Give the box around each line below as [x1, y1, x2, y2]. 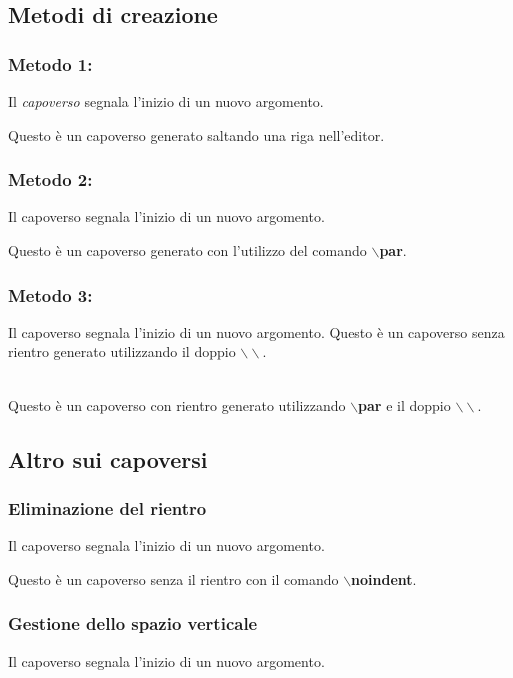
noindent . [351, 568, 417, 589]
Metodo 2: [8, 167, 93, 192]
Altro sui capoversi [8, 443, 208, 474]
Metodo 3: [8, 282, 93, 307]
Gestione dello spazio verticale [8, 611, 258, 636]
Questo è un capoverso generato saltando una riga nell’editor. [8, 124, 385, 145]
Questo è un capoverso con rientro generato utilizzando [8, 394, 346, 415]
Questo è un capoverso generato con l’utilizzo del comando [8, 240, 367, 260]
